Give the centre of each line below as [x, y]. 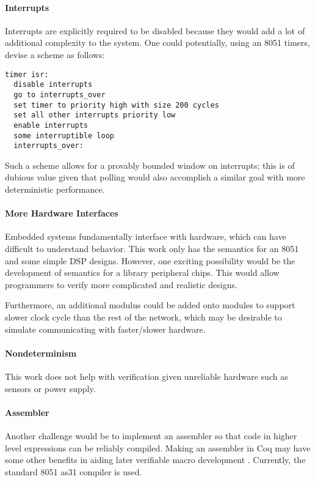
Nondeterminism [41, 353]
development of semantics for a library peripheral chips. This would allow [142, 273]
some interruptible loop [64, 135]
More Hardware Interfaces [62, 213]
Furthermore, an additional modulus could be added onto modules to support [150, 305]
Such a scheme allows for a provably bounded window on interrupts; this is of [150, 165]
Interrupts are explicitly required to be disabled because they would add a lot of [155, 30]
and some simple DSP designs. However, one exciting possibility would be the [150, 260]
